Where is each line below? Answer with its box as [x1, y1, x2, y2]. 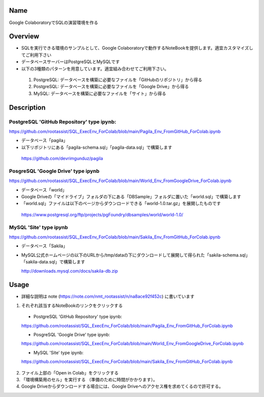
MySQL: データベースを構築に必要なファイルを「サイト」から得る [33, 91, 166, 96]
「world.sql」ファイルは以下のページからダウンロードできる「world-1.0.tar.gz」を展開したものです [21, 201, 221, 207]
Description [9, 103, 46, 112]
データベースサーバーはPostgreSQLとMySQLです [21, 59, 120, 65]
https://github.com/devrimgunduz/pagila [21, 156, 103, 162]
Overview [9, 32, 40, 41]
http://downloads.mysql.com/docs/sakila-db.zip [21, 268, 118, 274]
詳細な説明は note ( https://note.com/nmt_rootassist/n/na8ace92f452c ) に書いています [21, 294, 195, 300]
